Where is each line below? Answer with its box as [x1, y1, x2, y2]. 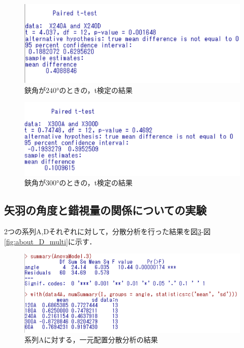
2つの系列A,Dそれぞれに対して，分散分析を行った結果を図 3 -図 [4, 226, 211, 237]
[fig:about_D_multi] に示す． [4, 236, 97, 246]
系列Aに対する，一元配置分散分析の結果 [24, 334, 158, 345]
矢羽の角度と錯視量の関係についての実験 [4, 202, 207, 218]
